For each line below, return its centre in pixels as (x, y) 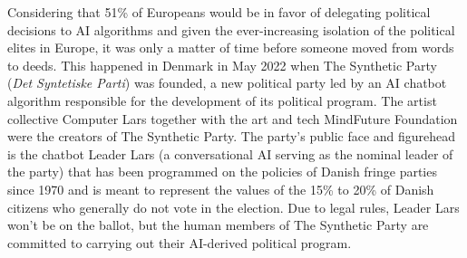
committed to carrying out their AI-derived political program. (180, 242)
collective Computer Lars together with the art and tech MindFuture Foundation (233, 118)
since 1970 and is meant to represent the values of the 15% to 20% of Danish (221, 189)
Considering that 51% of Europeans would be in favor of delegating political (219, 12)
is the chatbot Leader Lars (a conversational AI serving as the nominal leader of (230, 153)
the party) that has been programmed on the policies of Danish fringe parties (222, 172)
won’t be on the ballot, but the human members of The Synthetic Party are (218, 225)
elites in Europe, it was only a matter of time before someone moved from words (231, 48)
